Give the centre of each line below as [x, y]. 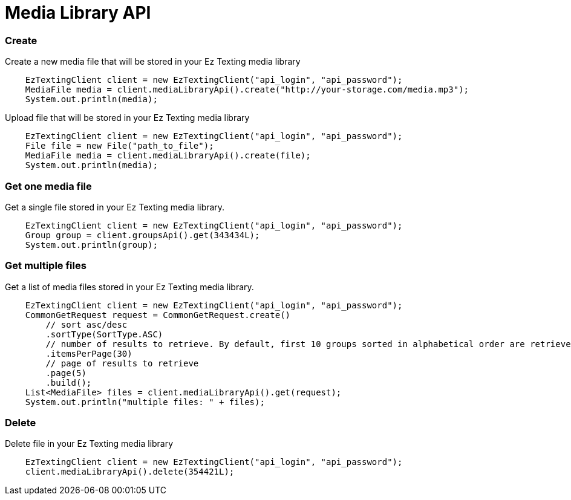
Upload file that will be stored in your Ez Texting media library [127, 118]
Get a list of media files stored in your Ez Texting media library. [129, 287]
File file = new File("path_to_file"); [119, 146]
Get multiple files [46, 266]
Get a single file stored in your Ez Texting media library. [115, 207]
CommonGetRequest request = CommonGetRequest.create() [158, 315]
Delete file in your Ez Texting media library [89, 444]
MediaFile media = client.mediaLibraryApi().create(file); [168, 156]
